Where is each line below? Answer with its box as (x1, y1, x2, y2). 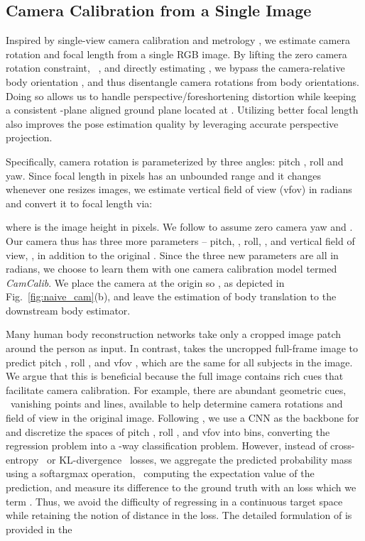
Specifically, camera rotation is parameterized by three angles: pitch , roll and (6, 153, 344, 168)
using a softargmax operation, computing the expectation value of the (6, 466, 315, 481)
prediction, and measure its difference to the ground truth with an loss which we (6, 480, 356, 495)
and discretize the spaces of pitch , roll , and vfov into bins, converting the (6, 424, 330, 439)
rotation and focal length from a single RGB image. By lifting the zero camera (6, 46, 347, 61)
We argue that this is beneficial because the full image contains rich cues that (6, 368, 344, 383)
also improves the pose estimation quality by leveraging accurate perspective (6, 116, 339, 131)
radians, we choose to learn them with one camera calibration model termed (6, 261, 337, 276)
